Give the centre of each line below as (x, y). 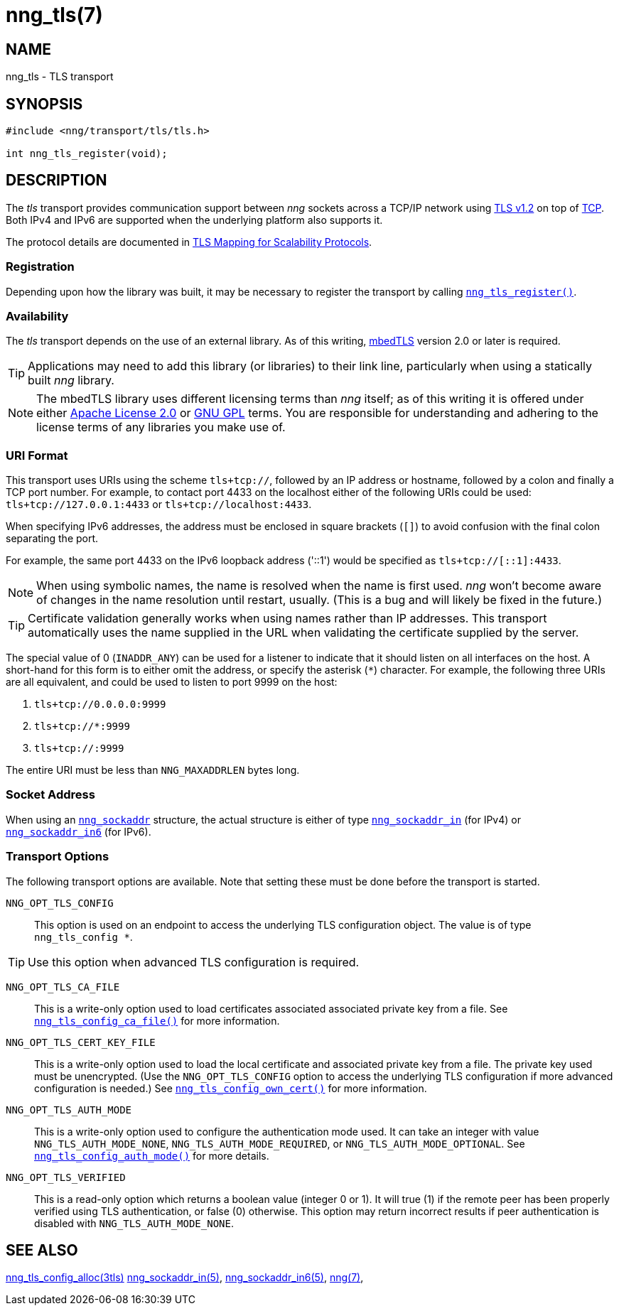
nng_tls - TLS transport (60, 77)
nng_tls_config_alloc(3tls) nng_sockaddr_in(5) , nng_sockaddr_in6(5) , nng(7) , (185, 1278)
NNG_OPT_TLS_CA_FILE (63, 987)
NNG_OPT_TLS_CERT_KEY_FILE (81, 1042)
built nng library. (71, 381)
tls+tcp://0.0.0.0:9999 (100, 705)
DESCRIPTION (56, 180)
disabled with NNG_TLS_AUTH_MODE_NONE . (134, 1223)
